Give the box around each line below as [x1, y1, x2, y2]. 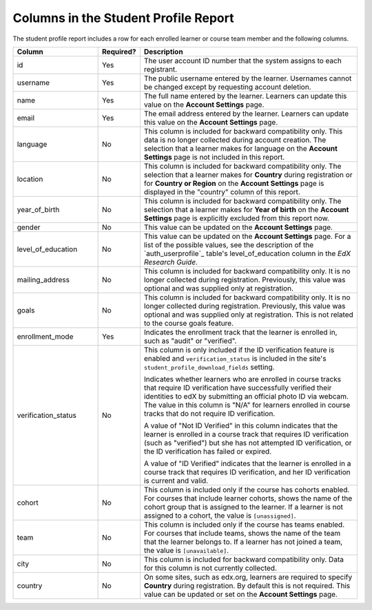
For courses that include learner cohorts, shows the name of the [143, 493, 353, 503]
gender [17, 222, 41, 232]
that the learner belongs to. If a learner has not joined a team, [143, 537, 343, 547]
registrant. [143, 64, 178, 74]
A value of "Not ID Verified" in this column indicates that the [143, 421, 338, 430]
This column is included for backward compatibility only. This [143, 126, 343, 136]
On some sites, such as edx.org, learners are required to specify [143, 572, 353, 582]
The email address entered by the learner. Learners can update [143, 109, 349, 118]
